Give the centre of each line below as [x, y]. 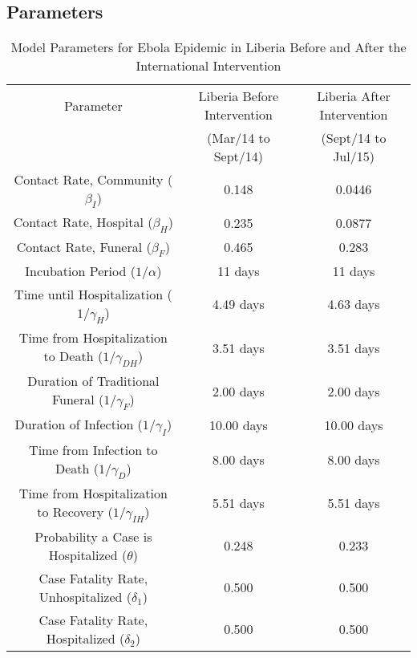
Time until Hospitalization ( [93, 294]
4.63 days [354, 304]
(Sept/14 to [354, 138]
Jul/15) [354, 156]
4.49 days [238, 304]
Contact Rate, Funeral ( [84, 246]
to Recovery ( [75, 511]
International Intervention [208, 66]
